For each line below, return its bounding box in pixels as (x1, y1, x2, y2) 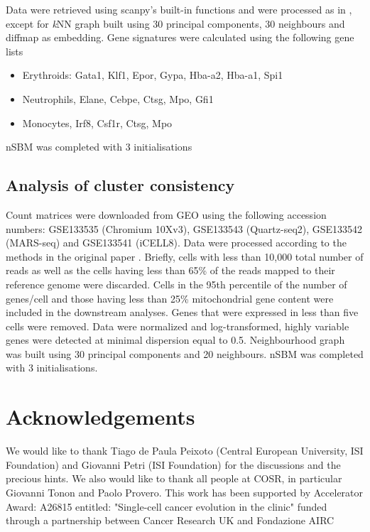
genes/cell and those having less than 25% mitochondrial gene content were (6, 291, 334, 305)
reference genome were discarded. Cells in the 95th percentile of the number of (6, 276, 347, 291)
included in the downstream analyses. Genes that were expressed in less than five (6, 305, 359, 320)
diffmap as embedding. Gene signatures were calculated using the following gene (6, 30, 354, 45)
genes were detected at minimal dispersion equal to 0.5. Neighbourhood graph (6, 332, 345, 347)
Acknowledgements (6, 402, 195, 431)
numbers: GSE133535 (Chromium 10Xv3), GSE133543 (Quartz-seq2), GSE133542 (6, 221, 363, 236)
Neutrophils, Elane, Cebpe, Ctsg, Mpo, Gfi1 (22, 91, 214, 106)
